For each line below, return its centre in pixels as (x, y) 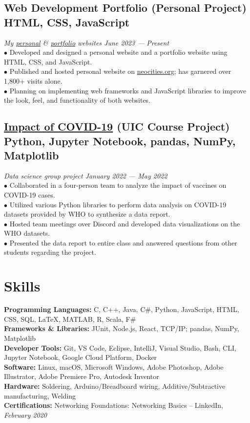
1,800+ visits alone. (33, 80)
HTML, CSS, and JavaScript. (48, 61)
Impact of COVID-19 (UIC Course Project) (117, 126)
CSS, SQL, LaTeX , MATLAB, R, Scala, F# (70, 319)
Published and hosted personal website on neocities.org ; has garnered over (120, 71)
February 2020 (25, 414)
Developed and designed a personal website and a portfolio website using (118, 52)
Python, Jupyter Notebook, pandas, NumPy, (120, 141)
